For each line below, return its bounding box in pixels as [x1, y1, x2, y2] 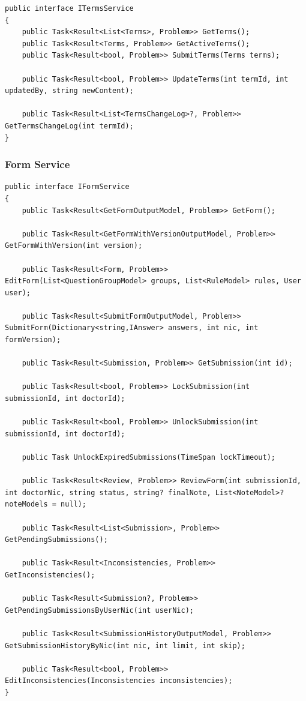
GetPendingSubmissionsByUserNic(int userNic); [5, 606, 194, 615]
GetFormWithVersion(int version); [5, 241, 143, 250]
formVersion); [5, 335, 61, 344]
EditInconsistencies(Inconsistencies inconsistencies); [5, 676, 233, 685]
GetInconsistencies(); [5, 570, 95, 579]
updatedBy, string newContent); [5, 86, 134, 95]
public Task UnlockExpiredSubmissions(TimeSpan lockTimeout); [22, 453, 276, 462]
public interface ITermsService [5, 4, 134, 13]
